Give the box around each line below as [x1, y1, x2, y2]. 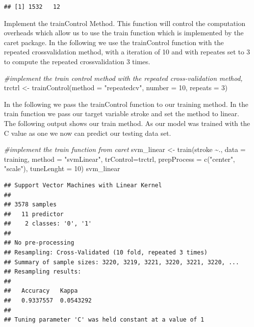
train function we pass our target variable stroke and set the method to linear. [4, 108, 239, 119]
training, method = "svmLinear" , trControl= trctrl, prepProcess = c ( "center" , [4, 153, 235, 164]
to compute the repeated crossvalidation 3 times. [4, 56, 151, 66]
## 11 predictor [4, 210, 64, 218]
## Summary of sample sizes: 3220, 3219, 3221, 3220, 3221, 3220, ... [4, 258, 239, 266]
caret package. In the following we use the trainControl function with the [4, 37, 224, 47]
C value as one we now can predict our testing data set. [4, 127, 171, 138]
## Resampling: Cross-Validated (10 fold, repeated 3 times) [4, 249, 208, 256]
